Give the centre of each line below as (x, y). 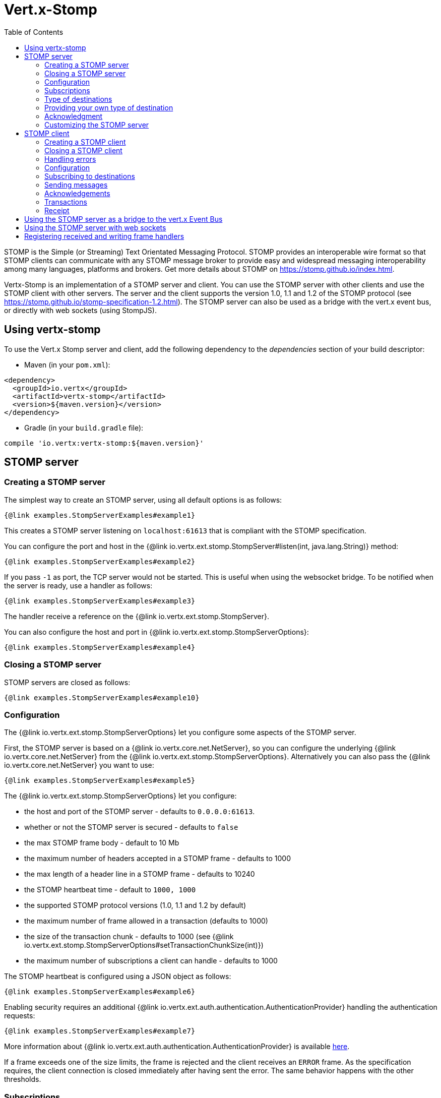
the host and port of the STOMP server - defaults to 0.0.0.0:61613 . (140, 812)
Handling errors (70, 159)
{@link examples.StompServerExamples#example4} (100, 647)
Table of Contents (34, 32)
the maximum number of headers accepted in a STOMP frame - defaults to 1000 (157, 859)
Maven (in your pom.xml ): (67, 364)
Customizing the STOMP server (97, 125)
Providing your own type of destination (109, 107)
